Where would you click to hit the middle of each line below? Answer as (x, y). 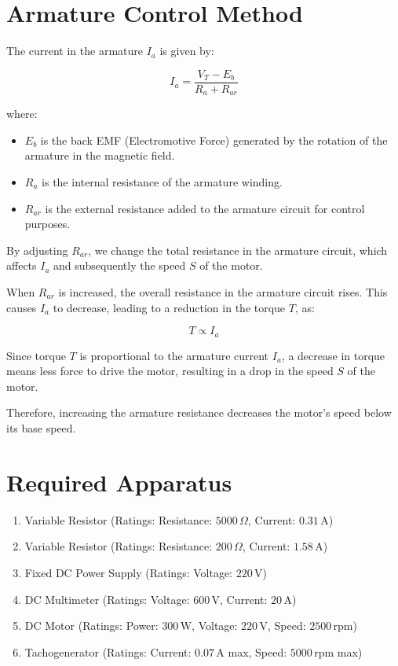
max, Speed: (257, 651)
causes (22, 307)
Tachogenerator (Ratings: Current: (108, 651)
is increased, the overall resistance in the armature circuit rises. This (223, 291)
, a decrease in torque (333, 355)
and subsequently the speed (120, 265)
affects (22, 265)
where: (22, 114)
